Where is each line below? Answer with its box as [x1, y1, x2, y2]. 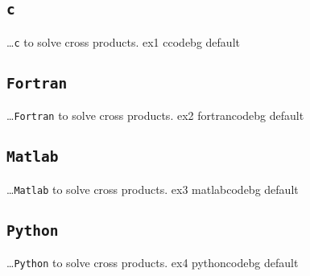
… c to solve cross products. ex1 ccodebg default [6, 33, 240, 50]
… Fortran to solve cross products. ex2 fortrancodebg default [6, 107, 304, 124]
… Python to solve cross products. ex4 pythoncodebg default [6, 254, 299, 271]
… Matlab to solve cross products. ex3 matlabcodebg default [6, 180, 299, 197]
